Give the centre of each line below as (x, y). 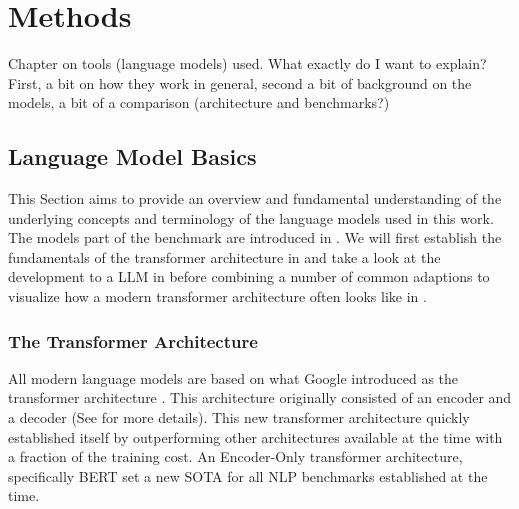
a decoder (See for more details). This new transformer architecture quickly (239, 417)
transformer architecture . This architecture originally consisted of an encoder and (260, 397)
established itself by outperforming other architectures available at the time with (255, 436)
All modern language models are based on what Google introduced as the (233, 377)
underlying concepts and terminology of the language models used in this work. (251, 217)
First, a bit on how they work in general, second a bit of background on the (240, 82)
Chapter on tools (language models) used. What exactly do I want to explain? (247, 63)
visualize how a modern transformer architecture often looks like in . (217, 296)
